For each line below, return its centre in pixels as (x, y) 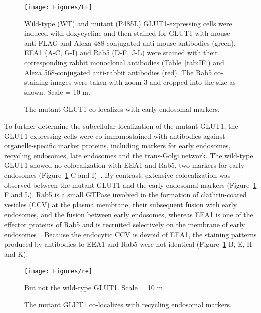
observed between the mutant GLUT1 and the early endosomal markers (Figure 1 (130, 185)
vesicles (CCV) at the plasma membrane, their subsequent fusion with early (121, 204)
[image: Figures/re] (58, 272)
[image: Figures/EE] (58, 7)
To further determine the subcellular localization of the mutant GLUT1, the (121, 126)
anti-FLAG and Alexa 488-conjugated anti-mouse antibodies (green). (130, 42)
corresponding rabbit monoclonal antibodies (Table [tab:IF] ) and (124, 63)
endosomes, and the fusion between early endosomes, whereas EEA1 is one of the (129, 214)
